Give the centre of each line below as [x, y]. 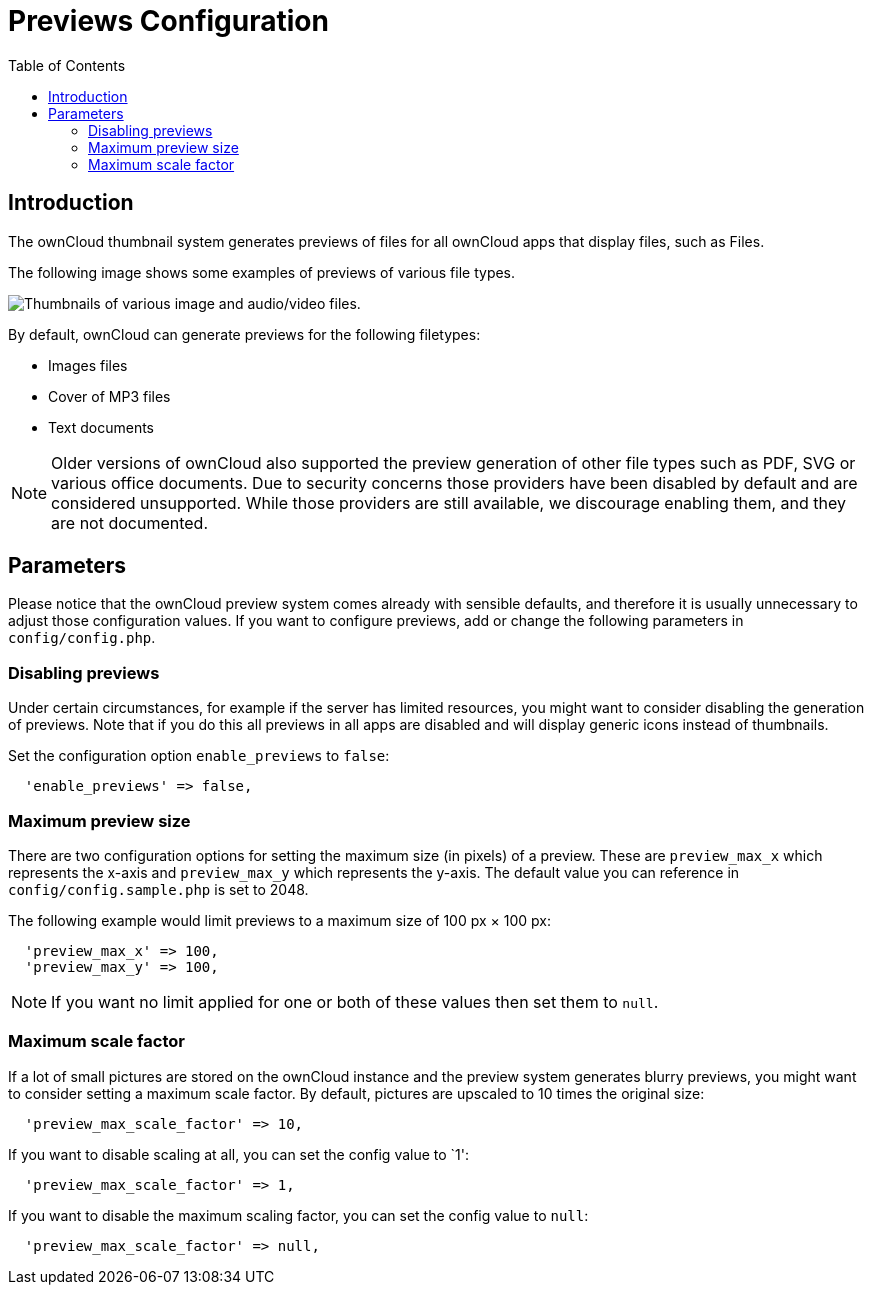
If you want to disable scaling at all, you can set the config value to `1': [239, 1154]
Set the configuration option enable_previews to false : [199, 756]
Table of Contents [67, 65]
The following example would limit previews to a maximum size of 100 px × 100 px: [279, 920]
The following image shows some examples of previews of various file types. [262, 272]
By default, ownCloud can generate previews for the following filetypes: [244, 334]
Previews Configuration [168, 21]
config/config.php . [82, 638]
